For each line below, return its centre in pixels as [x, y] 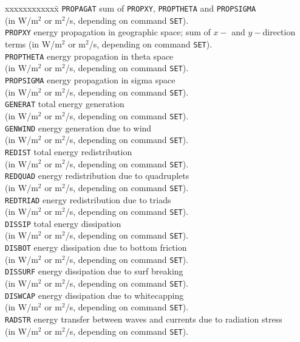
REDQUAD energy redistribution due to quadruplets [97, 176]
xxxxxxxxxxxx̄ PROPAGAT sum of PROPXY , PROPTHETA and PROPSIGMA [131, 8]
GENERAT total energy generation [65, 104]
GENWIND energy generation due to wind [78, 127]
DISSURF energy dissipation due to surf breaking [94, 271]
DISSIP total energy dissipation [63, 223]
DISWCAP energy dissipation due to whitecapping [94, 295]
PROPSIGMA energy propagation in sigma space [90, 79]
